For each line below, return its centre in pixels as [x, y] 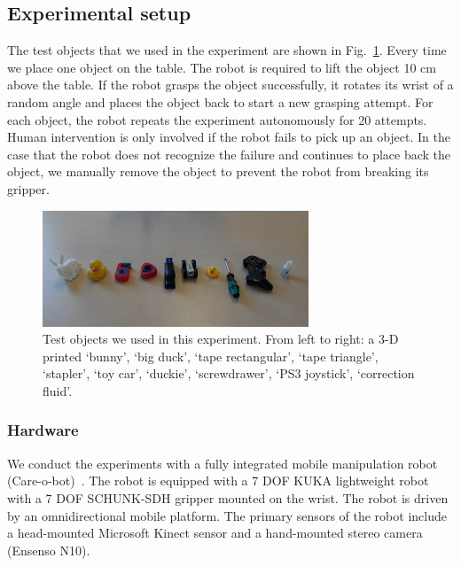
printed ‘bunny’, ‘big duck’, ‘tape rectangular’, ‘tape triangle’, [211, 356]
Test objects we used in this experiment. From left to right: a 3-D [221, 339]
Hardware [43, 430]
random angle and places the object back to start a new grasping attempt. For [220, 101]
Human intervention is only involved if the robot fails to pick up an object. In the [229, 137]
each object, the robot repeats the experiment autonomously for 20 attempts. [217, 119]
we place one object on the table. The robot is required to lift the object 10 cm [222, 67]
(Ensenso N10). [49, 550]
